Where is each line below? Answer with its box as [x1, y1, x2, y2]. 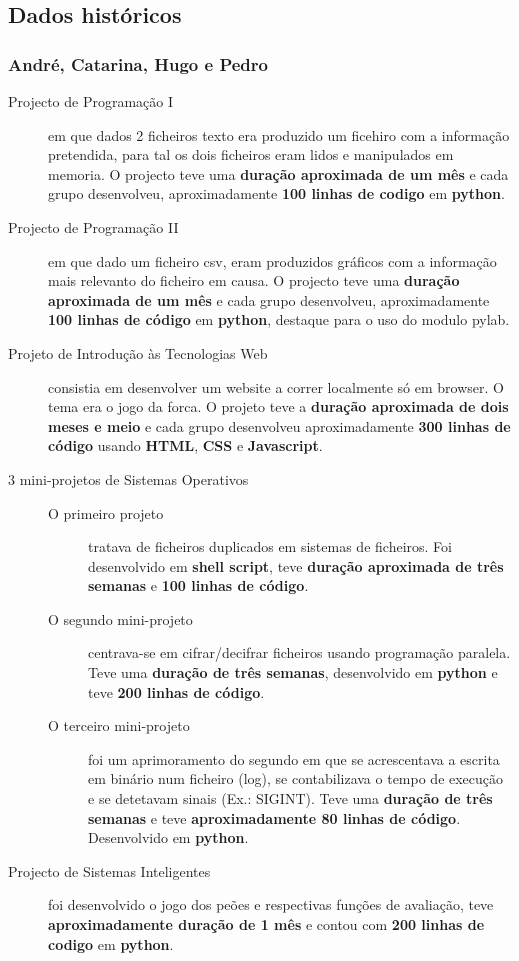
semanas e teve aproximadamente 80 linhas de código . [88, 807, 461, 828]
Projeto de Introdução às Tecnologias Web [8, 342, 268, 363]
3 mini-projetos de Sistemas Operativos [8, 468, 249, 489]
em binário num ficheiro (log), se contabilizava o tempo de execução [88, 768, 504, 789]
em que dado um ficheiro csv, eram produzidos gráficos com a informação [48, 250, 497, 271]
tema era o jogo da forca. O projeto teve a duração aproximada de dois [48, 396, 509, 417]
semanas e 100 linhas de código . [88, 575, 309, 596]
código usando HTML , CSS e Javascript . [48, 435, 323, 456]
